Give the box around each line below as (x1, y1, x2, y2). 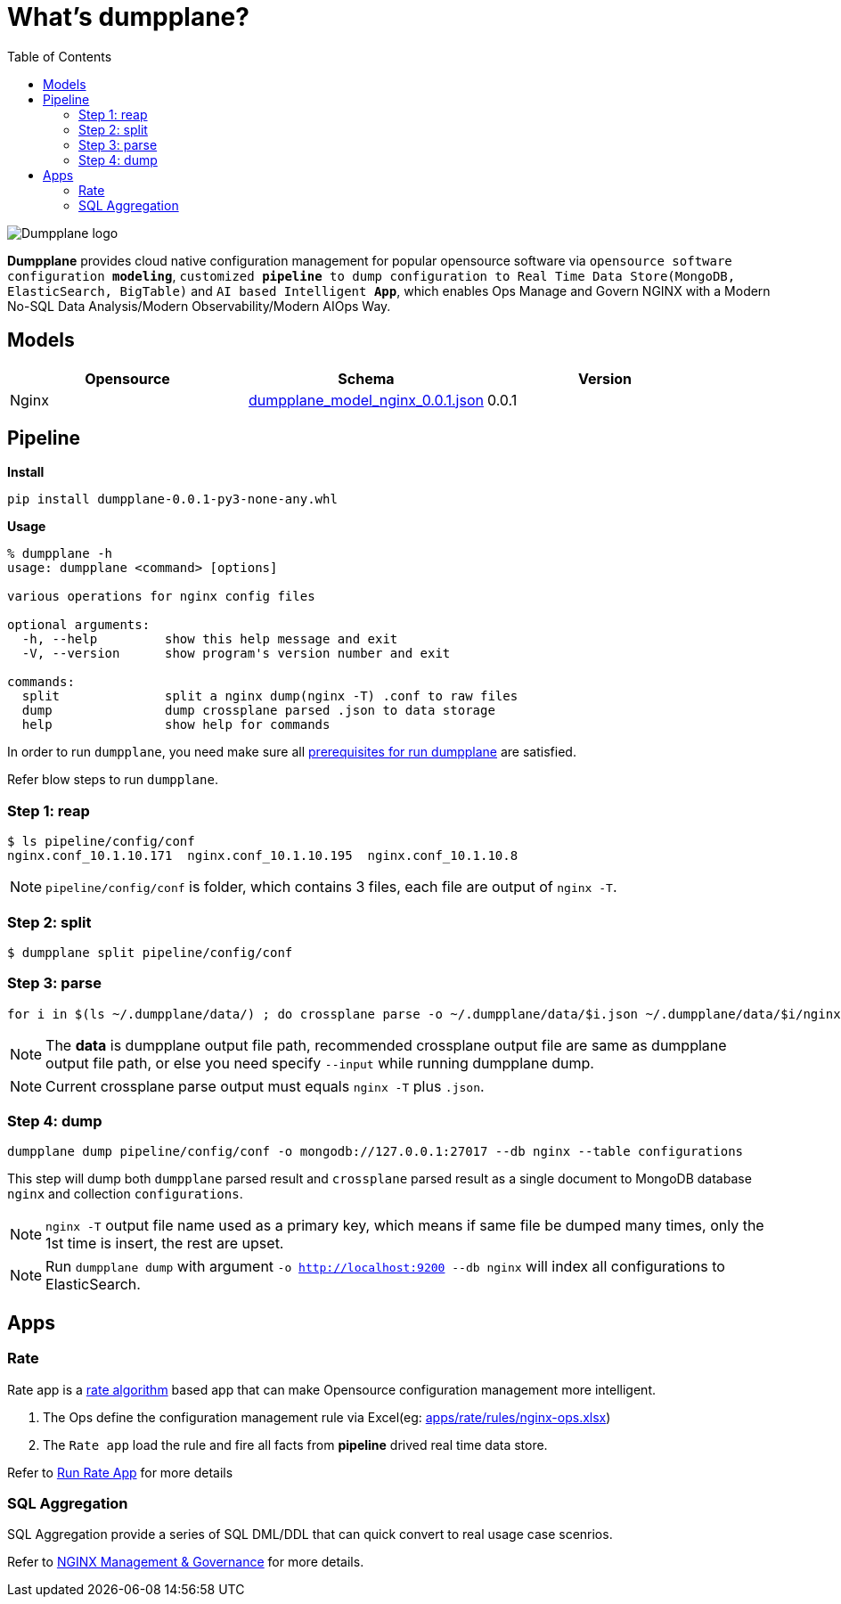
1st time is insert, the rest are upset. (45, 1234, 284, 1253)
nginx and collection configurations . (7, 1186, 243, 1202)
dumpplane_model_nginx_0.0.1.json (248, 390, 484, 409)
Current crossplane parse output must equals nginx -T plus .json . (45, 1076, 485, 1095)
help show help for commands (21, 717, 331, 732)
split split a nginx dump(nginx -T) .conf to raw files (21, 689, 518, 704)
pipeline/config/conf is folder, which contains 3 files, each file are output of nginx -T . (45, 878, 617, 896)
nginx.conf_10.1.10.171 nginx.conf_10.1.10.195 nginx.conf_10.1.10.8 (7, 848, 518, 863)
